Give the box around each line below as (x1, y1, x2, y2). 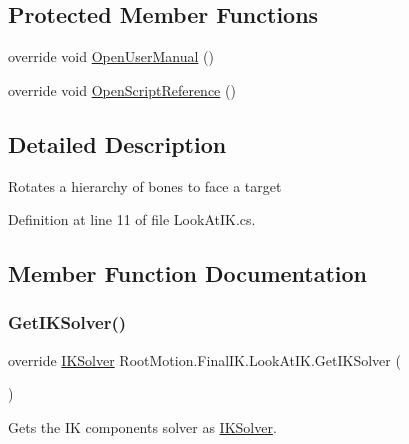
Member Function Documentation (8, 258, 368, 289)
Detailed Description (8, 128, 227, 159)
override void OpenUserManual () (8, 46, 214, 67)
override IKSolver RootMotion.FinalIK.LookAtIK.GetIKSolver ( (8, 349, 401, 370)
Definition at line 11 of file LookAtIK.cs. (8, 209, 256, 230)
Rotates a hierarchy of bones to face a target (8, 175, 282, 196)
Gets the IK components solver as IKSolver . (8, 416, 277, 437)
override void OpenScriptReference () (8, 79, 236, 100)
